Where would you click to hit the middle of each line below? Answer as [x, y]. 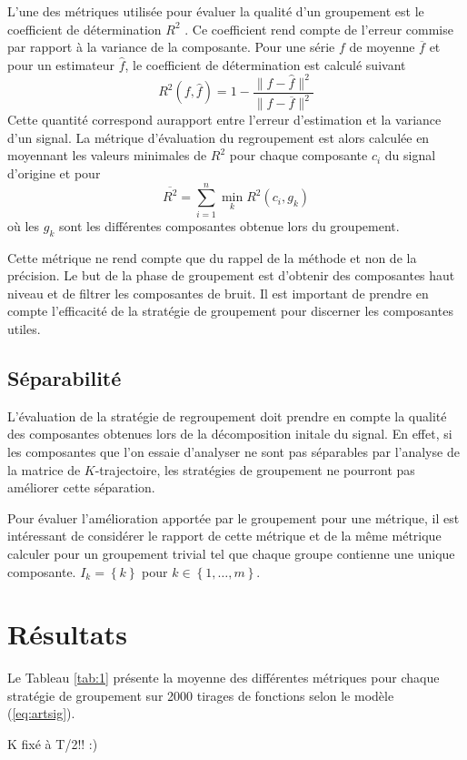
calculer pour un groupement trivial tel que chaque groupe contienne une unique [231, 553]
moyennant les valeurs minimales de [107, 155]
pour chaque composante [298, 155]
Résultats [67, 634]
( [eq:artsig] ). [41, 713]
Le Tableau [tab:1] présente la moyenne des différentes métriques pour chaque [224, 678]
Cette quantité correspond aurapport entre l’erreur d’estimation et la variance [224, 120]
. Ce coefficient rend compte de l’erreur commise [319, 29]
